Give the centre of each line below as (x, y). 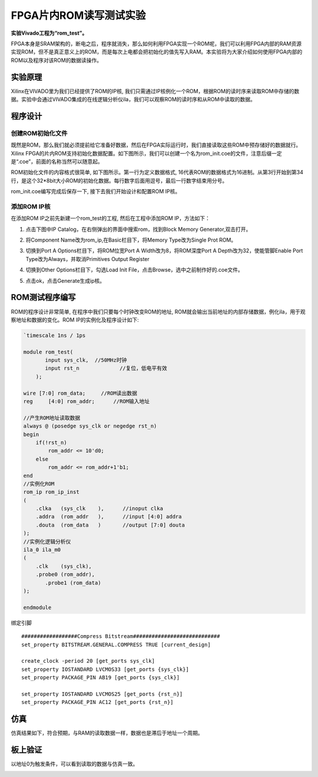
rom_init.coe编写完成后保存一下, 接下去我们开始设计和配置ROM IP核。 (96, 191)
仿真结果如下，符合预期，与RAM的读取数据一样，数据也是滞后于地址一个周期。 (107, 733)
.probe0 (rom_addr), (65, 575)
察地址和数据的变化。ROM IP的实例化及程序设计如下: (75, 320)
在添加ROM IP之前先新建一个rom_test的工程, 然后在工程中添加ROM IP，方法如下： (110, 219)
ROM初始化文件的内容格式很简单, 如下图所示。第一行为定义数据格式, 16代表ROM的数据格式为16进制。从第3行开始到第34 (157, 172)
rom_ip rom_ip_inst (51, 492)
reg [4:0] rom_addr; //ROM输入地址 (87, 401)
